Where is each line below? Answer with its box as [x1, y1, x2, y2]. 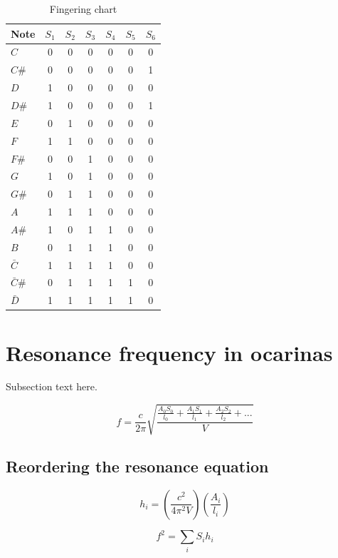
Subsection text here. [6, 379, 97, 394]
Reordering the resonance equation [6, 455, 269, 477]
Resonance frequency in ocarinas [6, 338, 333, 367]
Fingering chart [49, 1, 117, 16]
